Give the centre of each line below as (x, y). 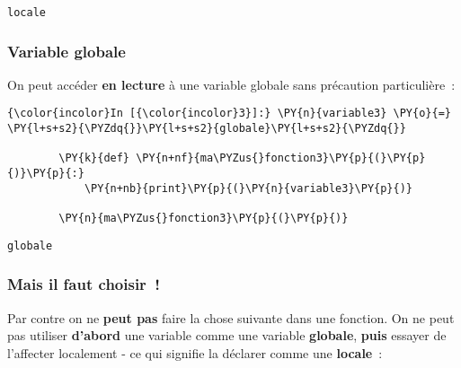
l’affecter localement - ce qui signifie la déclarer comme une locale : (195, 352)
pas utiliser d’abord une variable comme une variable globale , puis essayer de (227, 335)
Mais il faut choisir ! (84, 284)
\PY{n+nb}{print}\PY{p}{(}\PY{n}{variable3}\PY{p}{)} (248, 188)
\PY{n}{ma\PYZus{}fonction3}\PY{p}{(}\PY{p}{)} (204, 219)
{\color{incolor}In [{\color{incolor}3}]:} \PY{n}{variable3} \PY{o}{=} (229, 114)
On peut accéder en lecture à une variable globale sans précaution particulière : (231, 84)
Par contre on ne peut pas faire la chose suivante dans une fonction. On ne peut (231, 317)
